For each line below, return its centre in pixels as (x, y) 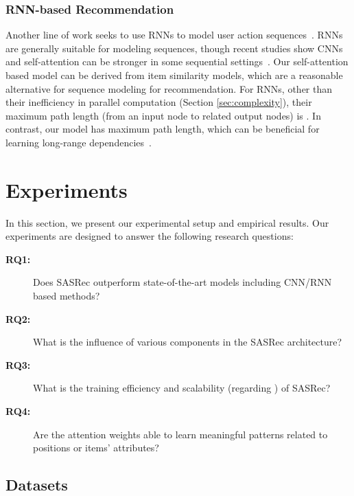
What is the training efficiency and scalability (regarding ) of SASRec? (182, 388)
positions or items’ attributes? (96, 448)
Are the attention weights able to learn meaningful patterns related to (180, 434)
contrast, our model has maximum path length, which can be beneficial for (163, 129)
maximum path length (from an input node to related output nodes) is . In (163, 115)
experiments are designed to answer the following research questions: (150, 236)
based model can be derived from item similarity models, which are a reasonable (174, 75)
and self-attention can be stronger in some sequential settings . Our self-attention (177, 61)
